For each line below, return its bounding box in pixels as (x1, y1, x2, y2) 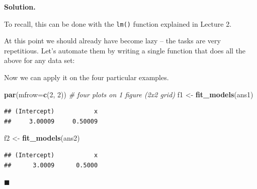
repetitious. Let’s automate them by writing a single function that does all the (4, 45, 246, 55)
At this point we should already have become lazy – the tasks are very (4, 35, 221, 46)
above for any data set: (4, 55, 75, 66)
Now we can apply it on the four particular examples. (4, 72, 169, 83)
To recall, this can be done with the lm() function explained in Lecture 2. (4, 18, 232, 29)
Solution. (4, 2, 36, 12)
